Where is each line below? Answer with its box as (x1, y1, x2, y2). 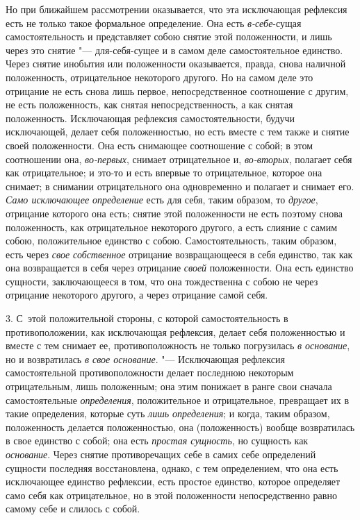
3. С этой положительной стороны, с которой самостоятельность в (6, 311, 288, 326)
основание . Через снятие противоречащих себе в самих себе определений (6, 447, 316, 461)
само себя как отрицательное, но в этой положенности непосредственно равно (6, 487, 337, 502)
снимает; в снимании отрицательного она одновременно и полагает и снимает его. (6, 178, 354, 193)
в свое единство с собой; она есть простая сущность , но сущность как (6, 433, 309, 448)
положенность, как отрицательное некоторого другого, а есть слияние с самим (6, 219, 338, 234)
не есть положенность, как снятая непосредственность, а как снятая (6, 97, 293, 112)
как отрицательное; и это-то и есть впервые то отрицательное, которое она (6, 165, 322, 180)
